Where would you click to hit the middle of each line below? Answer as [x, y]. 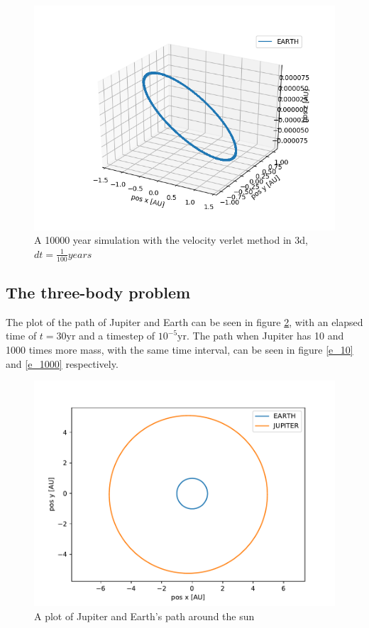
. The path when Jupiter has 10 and [265, 336]
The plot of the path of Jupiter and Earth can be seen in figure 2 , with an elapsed [184, 321]
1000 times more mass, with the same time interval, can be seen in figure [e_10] [180, 350]
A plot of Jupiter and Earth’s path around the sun [144, 616]
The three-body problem [98, 292]
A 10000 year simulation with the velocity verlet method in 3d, [171, 240]
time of [21, 336]
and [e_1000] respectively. [62, 363]
